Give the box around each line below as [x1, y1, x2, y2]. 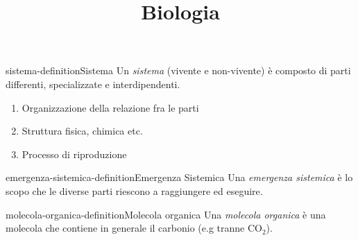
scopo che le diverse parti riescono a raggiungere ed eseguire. [6, 183, 263, 198]
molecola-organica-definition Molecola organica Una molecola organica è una [6, 207, 326, 221]
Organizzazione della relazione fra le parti [22, 100, 199, 114]
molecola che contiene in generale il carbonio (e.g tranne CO [6, 221, 262, 235]
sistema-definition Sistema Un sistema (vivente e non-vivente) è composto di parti [6, 63, 351, 78]
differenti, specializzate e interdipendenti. [6, 76, 180, 91]
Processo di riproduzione [22, 146, 127, 161]
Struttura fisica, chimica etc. [22, 123, 143, 138]
